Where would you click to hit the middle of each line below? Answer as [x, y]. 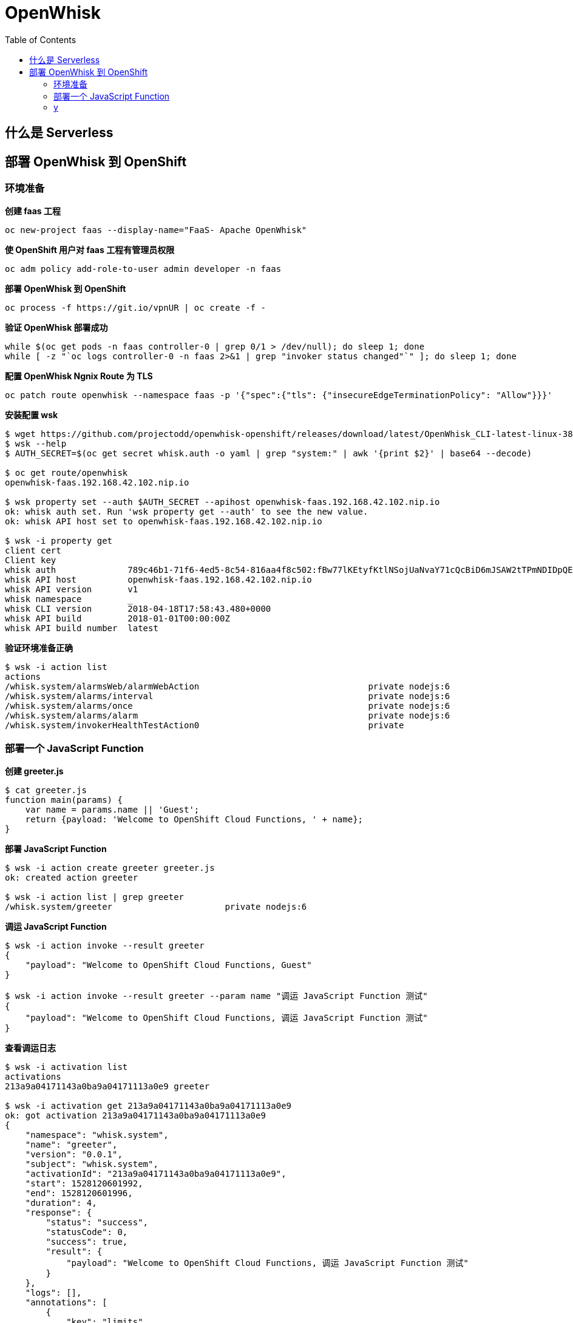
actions [23, 677]
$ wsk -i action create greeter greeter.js [110, 868]
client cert [33, 551]
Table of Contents [41, 39]
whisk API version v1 [72, 590]
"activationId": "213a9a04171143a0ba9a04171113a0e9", [156, 1174]
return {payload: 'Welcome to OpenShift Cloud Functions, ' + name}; [194, 820]
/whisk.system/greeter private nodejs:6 [156, 907]
